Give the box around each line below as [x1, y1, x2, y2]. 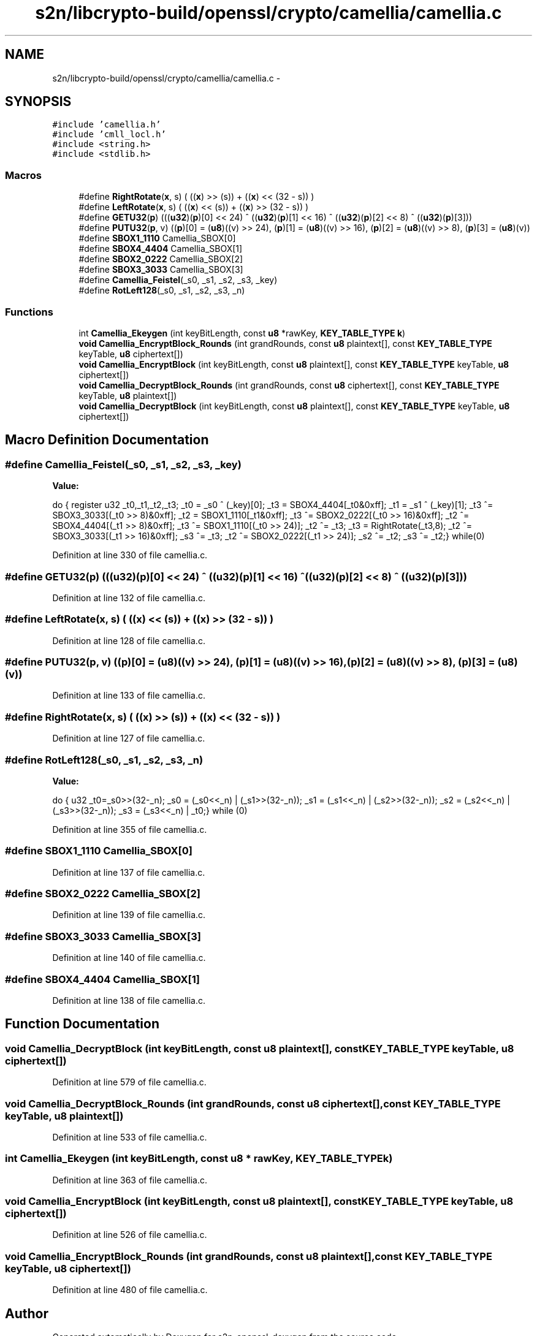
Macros [5, 169, 42, 181]
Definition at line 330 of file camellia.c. [52, 550, 208, 561]
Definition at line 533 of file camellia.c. [52, 1131, 207, 1142]
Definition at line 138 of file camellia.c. [52, 995, 206, 1006]
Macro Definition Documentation [5, 432, 209, 448]
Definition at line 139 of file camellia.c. [52, 909, 206, 920]
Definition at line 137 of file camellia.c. [52, 867, 205, 878]
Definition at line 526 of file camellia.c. [52, 1229, 207, 1240]
